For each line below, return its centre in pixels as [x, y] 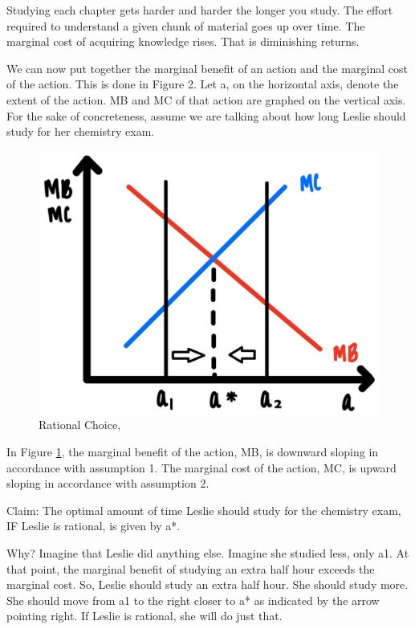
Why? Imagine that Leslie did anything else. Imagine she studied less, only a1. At [208, 553]
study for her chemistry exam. [81, 131]
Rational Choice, [80, 425]
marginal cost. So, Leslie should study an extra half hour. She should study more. [207, 584]
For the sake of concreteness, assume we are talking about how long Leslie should [206, 115]
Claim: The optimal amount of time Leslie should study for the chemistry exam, [204, 510]
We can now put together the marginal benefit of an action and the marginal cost [207, 68]
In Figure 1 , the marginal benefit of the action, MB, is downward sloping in [193, 452]
